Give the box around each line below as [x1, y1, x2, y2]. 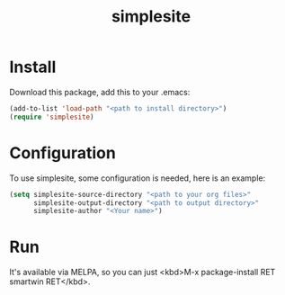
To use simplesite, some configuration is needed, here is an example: [9, 173, 266, 183]
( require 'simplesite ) [9, 112, 94, 121]
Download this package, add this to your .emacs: [9, 86, 191, 97]
